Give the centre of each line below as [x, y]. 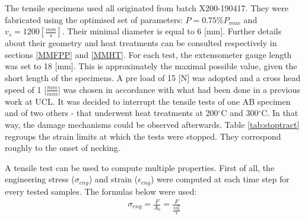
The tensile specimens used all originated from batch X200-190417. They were [147, 8]
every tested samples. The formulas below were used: [101, 191]
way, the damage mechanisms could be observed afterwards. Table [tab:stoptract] [152, 125]
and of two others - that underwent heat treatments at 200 [112, 113]
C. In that [280, 113]
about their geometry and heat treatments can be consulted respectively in [141, 43]
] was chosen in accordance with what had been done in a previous [179, 89]
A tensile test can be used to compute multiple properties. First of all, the [140, 167]
